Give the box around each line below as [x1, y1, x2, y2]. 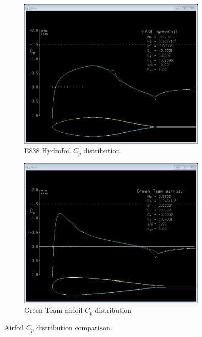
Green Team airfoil [24, 305, 83, 315]
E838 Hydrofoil [24, 145, 71, 156]
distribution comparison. [36, 322, 112, 332]
